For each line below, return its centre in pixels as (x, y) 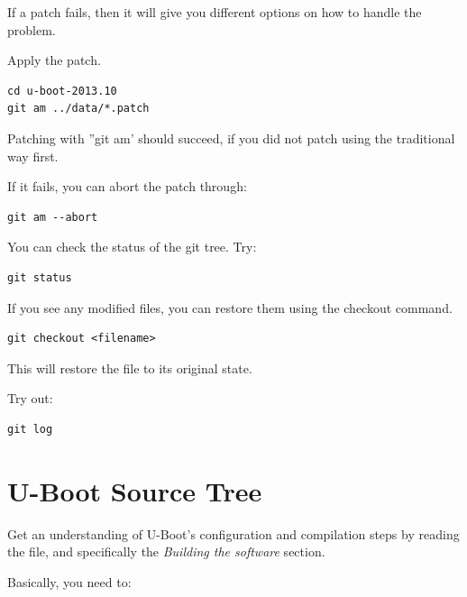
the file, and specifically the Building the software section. (166, 551)
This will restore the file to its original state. (130, 367)
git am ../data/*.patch (78, 109)
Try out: (30, 398)
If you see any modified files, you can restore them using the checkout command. (230, 307)
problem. (32, 29)
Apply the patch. (54, 60)
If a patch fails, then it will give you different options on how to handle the (215, 12)
